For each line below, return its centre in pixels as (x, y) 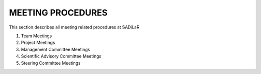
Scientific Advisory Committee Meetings (61, 56)
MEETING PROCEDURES (58, 13)
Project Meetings (38, 43)
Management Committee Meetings (56, 49)
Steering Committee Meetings (51, 63)
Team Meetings (36, 36)
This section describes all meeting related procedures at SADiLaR (74, 27)
